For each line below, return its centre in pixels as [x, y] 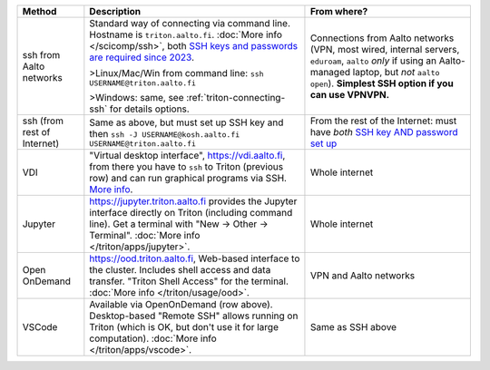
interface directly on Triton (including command [191, 213]
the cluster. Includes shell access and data [180, 270]
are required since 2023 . [142, 57]
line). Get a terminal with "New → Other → [179, 224]
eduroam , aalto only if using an [373, 61]
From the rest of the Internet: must [383, 121]
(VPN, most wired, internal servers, [385, 49]
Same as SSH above [353, 327]
